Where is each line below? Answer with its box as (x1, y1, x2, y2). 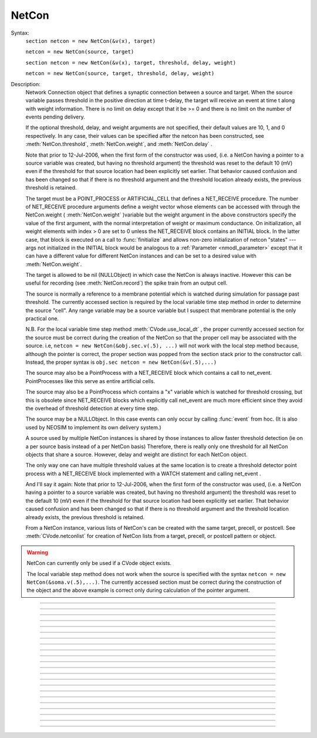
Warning (26, 549, 48, 556)
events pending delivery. (25, 113, 85, 120)
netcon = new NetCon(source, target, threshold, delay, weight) (25, 70, 215, 77)
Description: (11, 80, 41, 87)
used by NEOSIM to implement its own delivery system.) (25, 424, 161, 431)
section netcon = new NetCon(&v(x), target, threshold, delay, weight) (25, 59, 237, 66)
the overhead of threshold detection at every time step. (25, 405, 159, 412)
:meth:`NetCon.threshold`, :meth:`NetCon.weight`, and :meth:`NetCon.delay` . (25, 141, 213, 148)
